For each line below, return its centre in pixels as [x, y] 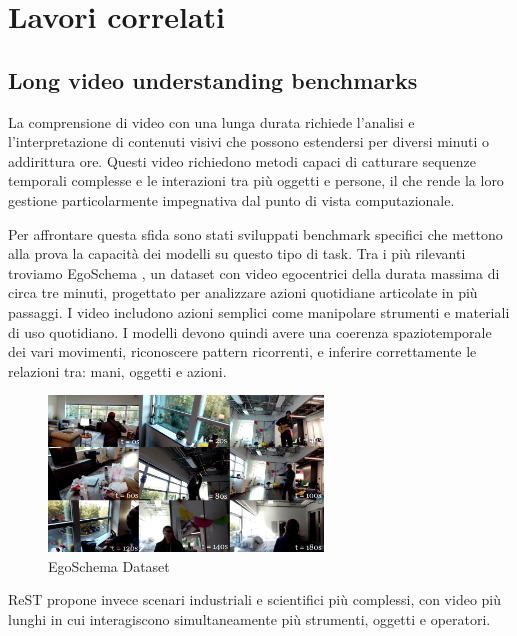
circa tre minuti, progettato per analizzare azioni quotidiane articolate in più [243, 292]
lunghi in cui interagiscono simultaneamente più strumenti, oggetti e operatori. [249, 618]
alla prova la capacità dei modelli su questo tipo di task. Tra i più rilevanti [237, 253]
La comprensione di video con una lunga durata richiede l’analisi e [211, 121]
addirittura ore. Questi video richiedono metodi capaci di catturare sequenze [242, 160]
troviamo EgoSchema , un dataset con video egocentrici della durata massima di [254, 272]
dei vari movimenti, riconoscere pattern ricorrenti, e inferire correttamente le [242, 351]
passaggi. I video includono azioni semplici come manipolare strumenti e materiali [259, 311]
